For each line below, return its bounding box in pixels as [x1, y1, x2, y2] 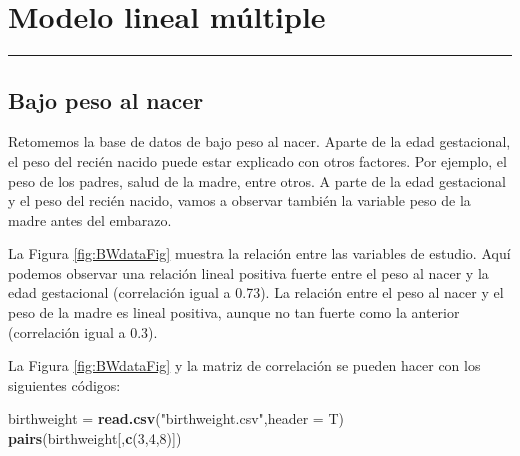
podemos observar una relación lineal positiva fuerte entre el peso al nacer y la [8, 262, 489, 283]
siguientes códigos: [8, 374, 121, 395]
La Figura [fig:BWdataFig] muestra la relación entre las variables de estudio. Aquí [8, 243, 511, 264]
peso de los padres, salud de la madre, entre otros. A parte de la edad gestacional [8, 170, 507, 191]
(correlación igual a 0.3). [8, 321, 158, 342]
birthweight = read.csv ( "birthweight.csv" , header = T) [8, 408, 344, 429]
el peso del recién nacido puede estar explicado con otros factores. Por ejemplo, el [8, 150, 507, 171]
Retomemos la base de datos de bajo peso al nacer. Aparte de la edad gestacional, [8, 131, 511, 152]
